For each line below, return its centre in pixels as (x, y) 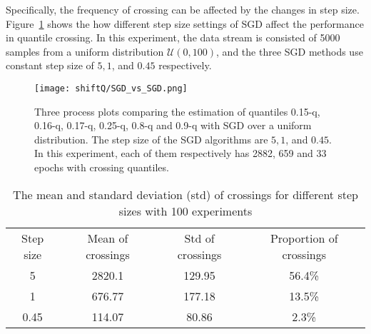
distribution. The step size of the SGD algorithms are (151, 139)
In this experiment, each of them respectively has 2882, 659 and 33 (181, 153)
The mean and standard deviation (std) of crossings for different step (185, 194)
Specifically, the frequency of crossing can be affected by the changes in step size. (183, 9)
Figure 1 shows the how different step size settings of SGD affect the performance (185, 23)
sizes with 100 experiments (185, 211)
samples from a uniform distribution (85, 51)
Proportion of (304, 238)
